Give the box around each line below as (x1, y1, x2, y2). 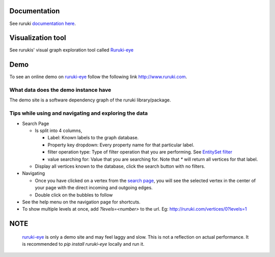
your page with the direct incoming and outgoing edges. (35, 185, 153, 191)
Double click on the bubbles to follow (35, 192, 113, 198)
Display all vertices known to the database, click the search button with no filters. (35, 163, 206, 169)
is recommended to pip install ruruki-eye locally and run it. (22, 241, 145, 247)
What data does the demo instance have (9, 87, 112, 94)
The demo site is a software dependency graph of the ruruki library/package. (9, 97, 171, 103)
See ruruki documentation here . (9, 20, 76, 27)
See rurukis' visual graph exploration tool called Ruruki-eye (9, 47, 134, 53)
